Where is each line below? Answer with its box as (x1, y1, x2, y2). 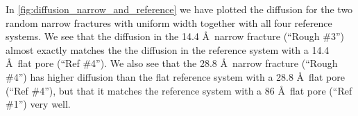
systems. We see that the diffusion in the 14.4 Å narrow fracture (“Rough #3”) (6, 29, 344, 43)
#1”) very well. (6, 97, 71, 111)
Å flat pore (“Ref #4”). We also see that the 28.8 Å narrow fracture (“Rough (6, 56, 338, 70)
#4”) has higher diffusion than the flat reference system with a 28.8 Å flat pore (6, 69, 345, 84)
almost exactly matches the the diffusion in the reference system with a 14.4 (6, 42, 330, 57)
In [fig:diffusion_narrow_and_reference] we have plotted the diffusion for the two (6, 2, 353, 16)
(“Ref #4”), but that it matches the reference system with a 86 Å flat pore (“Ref (6, 83, 352, 97)
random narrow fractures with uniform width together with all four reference (6, 15, 332, 30)
